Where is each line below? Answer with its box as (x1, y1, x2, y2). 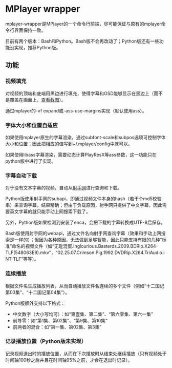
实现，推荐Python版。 (14, 44, 61, 50)
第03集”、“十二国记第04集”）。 (5, 289, 70, 295)
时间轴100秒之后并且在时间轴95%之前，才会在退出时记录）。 (5, 357, 133, 363)
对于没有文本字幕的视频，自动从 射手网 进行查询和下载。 (5, 185, 122, 191)
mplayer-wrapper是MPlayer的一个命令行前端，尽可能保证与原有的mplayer (5, 21, 161, 27)
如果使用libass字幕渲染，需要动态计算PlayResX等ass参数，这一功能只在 (5, 151, 157, 158)
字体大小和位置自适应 (5, 122, 58, 129)
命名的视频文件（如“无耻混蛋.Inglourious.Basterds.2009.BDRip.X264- (12, 243, 159, 249)
